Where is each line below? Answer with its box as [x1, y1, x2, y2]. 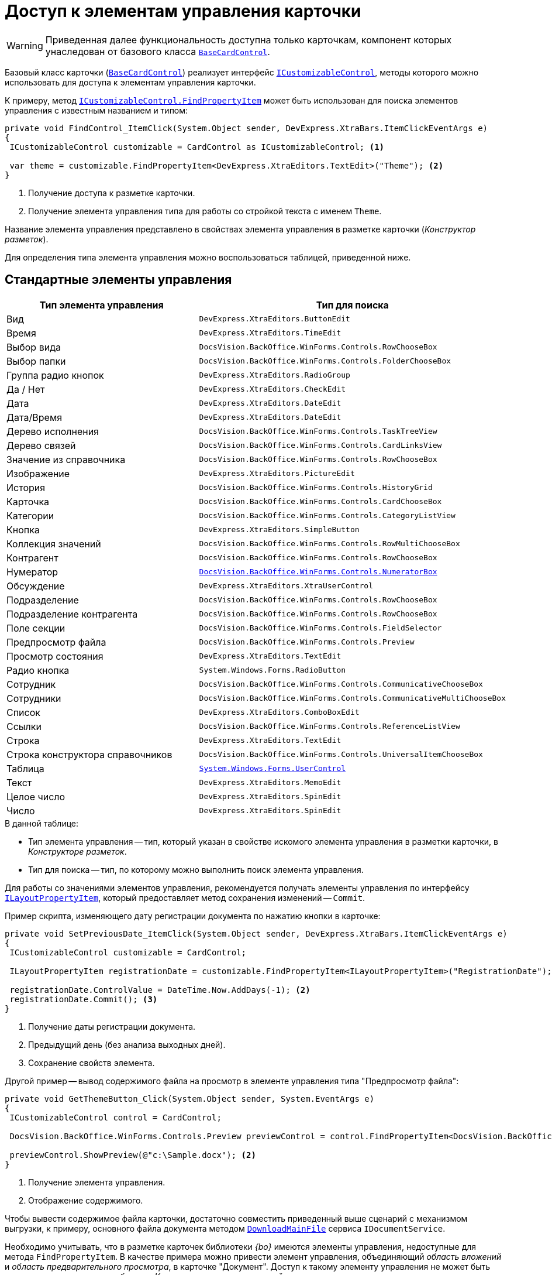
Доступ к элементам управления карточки [5, 1, 361, 21]
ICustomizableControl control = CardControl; [9, 1112, 222, 1122]
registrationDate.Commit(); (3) [9, 994, 158, 1004]
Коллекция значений [6, 537, 101, 550]
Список [6, 706, 40, 718]
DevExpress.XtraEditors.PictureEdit [199, 469, 355, 478]
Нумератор [6, 565, 58, 578]
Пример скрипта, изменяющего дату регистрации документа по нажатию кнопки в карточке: [5, 910, 381, 921]
